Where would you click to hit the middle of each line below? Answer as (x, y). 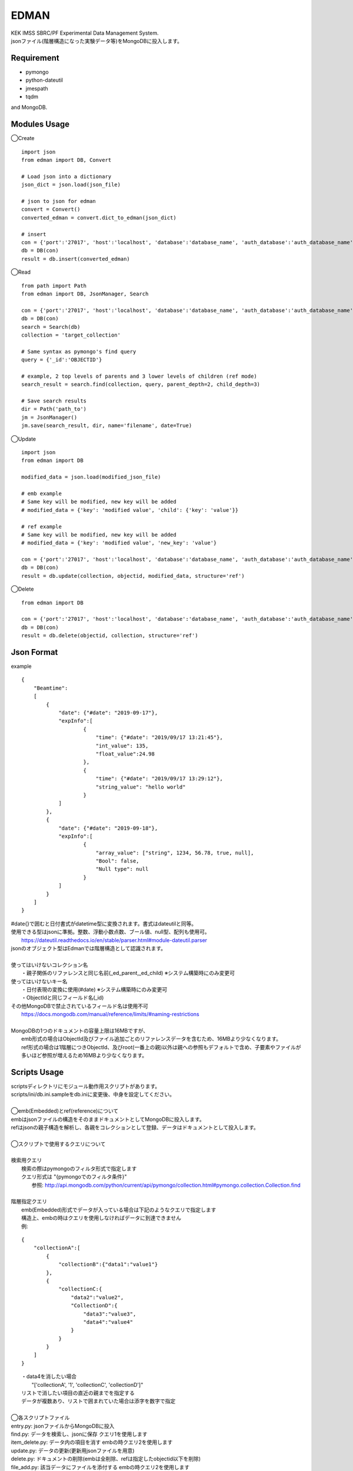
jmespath (37, 88)
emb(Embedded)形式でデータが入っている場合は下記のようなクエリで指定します (119, 1210)
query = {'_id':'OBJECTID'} (62, 360)
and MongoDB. (29, 107)
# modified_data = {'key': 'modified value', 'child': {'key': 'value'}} (130, 510)
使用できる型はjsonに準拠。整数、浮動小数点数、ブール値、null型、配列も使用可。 (110, 932)
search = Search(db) (51, 327)
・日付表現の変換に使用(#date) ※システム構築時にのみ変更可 (94, 989)
